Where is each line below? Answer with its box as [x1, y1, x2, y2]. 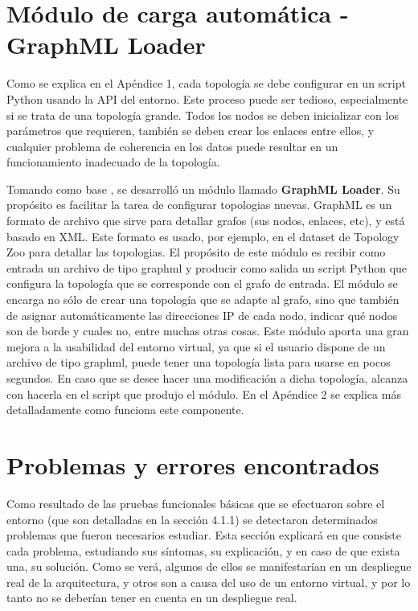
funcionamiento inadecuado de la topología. [6, 154, 220, 170]
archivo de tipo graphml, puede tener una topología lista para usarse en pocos [6, 354, 391, 371]
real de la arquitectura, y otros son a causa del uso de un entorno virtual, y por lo [6, 573, 411, 590]
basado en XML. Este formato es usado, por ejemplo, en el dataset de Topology [6, 228, 400, 244]
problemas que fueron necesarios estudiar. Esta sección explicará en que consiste [6, 527, 401, 543]
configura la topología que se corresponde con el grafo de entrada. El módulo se [6, 275, 398, 292]
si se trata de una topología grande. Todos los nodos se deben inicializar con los [6, 106, 399, 123]
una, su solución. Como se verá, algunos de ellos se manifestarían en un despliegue [6, 558, 412, 575]
